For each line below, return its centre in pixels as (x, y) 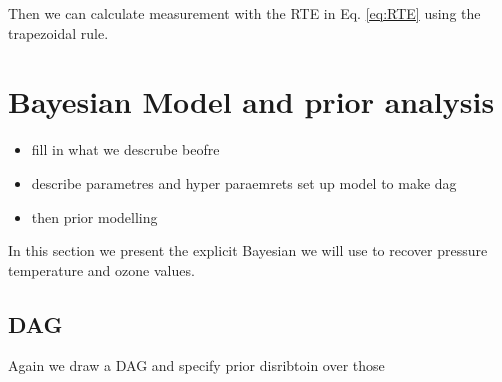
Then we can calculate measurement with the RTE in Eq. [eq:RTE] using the (244, 13)
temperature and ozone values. (101, 269)
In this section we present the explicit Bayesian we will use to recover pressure (248, 250)
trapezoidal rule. (58, 32)
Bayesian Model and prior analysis (251, 101)
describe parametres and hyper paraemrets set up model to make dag (244, 182)
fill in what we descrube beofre (125, 149)
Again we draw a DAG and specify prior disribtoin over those (196, 365)
